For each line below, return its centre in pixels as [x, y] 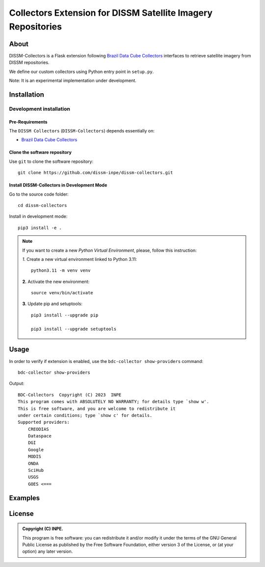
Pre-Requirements [28, 122]
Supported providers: [44, 422]
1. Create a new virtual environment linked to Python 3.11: [80, 259]
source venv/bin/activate [62, 293]
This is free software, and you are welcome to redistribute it [97, 409]
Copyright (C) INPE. [43, 529]
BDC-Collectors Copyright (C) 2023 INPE [70, 395]
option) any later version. [48, 551]
